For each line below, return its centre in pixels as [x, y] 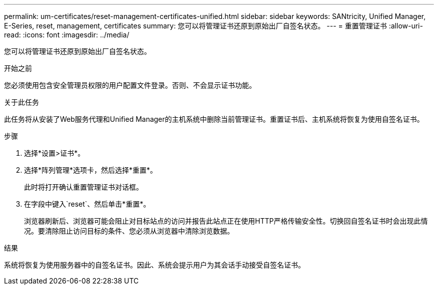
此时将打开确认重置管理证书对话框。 [83, 187]
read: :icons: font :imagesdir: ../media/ [67, 35]
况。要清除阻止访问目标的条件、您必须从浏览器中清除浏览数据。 [129, 231]
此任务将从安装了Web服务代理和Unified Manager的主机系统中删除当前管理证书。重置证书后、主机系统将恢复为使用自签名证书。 [214, 119]
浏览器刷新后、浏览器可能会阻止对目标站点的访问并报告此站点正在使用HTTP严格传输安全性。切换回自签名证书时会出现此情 [226, 221]
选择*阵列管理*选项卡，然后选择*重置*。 [91, 170]
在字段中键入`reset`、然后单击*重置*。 [87, 204]
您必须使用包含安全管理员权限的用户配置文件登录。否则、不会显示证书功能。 [130, 85]
